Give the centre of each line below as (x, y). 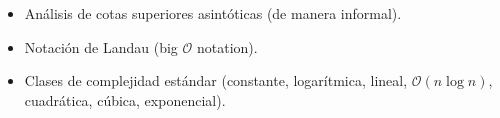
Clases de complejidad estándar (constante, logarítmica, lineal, (216, 80)
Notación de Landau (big (101, 46)
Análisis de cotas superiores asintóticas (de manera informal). (213, 13)
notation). (227, 46)
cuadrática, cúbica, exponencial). (125, 99)
